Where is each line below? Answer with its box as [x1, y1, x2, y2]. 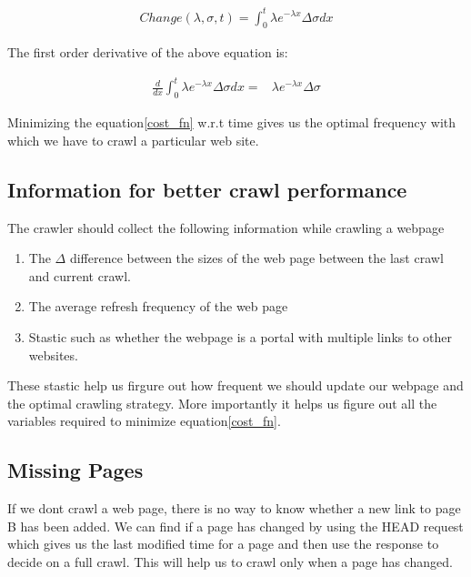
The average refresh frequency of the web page [28, 297, 288, 316]
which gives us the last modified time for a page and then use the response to [7, 534, 439, 553]
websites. [28, 345, 78, 364]
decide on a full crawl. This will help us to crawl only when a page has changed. [7, 552, 453, 571]
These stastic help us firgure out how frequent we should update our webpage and [7, 376, 464, 395]
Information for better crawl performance [7, 175, 407, 203]
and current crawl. [28, 266, 131, 285]
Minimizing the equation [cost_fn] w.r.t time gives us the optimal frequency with [7, 113, 456, 132]
